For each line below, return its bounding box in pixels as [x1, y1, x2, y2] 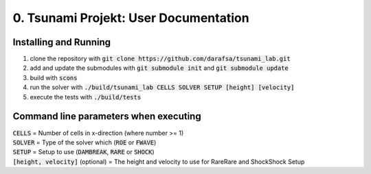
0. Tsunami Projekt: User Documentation [12, 10, 250, 25]
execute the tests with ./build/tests [30, 92, 142, 101]
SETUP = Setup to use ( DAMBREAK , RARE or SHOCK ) [12, 148, 155, 156]
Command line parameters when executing [12, 110, 202, 123]
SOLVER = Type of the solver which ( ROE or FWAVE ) [12, 138, 157, 147]
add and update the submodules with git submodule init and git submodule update [30, 64, 289, 72]
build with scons [30, 73, 78, 82]
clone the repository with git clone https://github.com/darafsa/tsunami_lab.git [30, 55, 291, 63]
